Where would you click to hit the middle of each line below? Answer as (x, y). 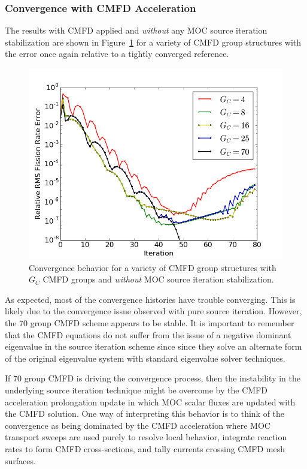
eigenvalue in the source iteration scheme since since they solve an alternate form (153, 346)
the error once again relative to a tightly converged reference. (117, 54)
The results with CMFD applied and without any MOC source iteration (136, 30)
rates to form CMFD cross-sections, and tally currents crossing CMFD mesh (145, 448)
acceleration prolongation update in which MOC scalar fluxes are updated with (150, 402)
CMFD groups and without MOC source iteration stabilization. (158, 279)
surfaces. (20, 460)
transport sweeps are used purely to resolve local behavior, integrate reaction (146, 437)
